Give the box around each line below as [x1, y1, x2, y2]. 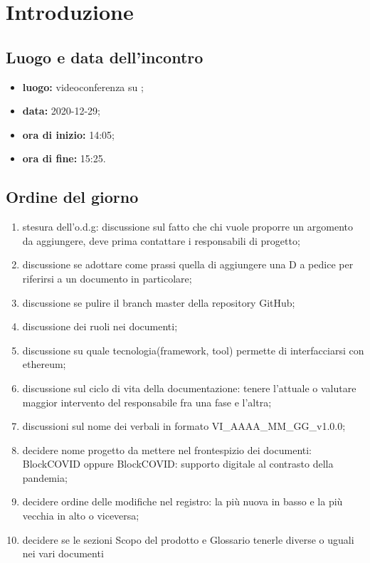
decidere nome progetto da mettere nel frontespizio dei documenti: [22, 442, 312, 457]
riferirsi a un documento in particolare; [22, 270, 192, 285]
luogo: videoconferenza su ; [22, 79, 144, 94]
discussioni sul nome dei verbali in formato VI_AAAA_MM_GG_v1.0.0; [22, 419, 346, 433]
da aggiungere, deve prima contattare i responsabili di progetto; [22, 233, 300, 248]
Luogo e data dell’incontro [6, 46, 203, 68]
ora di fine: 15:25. [22, 151, 106, 166]
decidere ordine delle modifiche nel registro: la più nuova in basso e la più [22, 494, 343, 509]
